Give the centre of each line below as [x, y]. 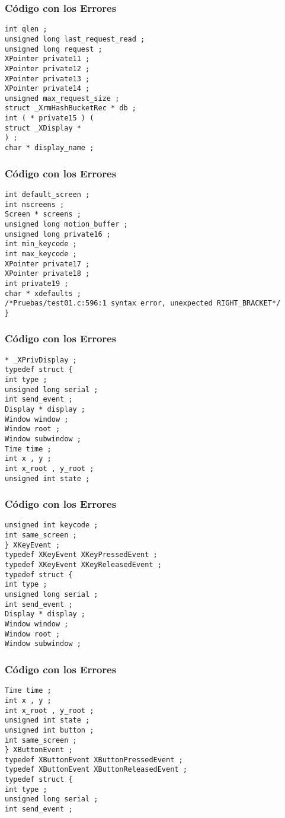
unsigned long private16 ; [58, 234]
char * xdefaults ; [43, 293]
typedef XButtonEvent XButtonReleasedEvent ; [96, 770]
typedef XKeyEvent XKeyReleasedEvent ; [83, 565]
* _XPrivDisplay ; [41, 360]
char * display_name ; [49, 148]
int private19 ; [37, 283]
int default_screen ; [47, 194]
